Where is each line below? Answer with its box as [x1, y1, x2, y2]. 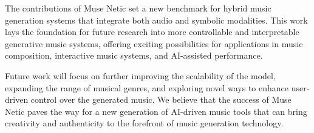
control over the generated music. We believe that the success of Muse [30, 93, 292, 106]
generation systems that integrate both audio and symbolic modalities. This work [5, 13, 308, 26]
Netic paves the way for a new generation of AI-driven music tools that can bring [5, 105, 307, 117]
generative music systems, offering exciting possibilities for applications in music [5, 37, 303, 50]
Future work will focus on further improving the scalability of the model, [5, 69, 276, 82]
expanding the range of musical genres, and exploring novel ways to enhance [5, 81, 289, 94]
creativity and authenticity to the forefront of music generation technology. [5, 117, 284, 129]
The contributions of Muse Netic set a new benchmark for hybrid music [5, 2, 271, 14]
